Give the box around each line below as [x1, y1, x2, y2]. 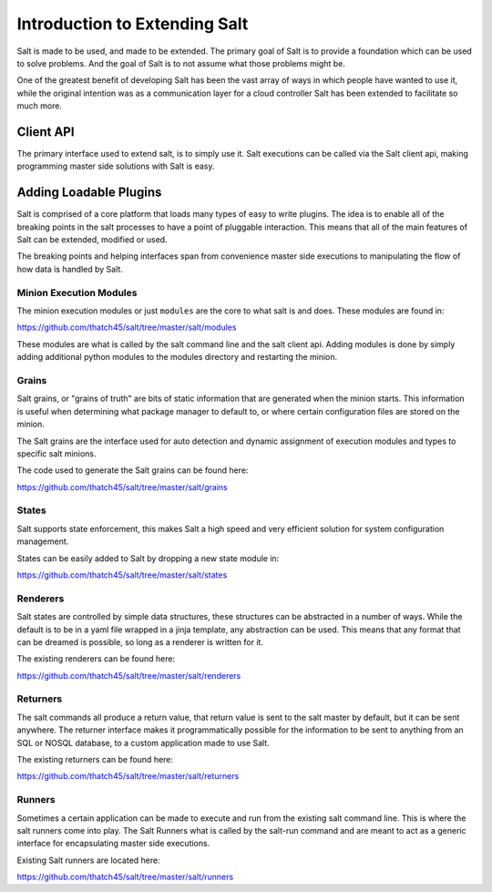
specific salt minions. [16, 447, 97, 459]
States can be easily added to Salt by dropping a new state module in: [16, 552, 280, 564]
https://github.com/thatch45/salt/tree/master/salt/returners [16, 771, 240, 782]
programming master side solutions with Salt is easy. [16, 160, 215, 172]
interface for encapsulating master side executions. [16, 838, 210, 849]
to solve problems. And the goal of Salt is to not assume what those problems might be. [16, 57, 345, 68]
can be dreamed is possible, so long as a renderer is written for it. [16, 636, 264, 647]
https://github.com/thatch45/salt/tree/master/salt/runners [16, 871, 234, 883]
